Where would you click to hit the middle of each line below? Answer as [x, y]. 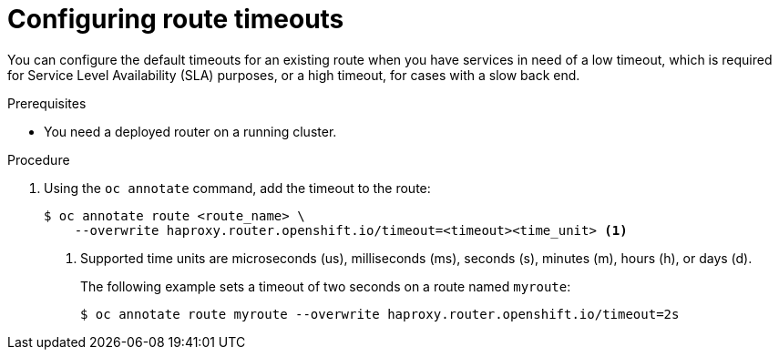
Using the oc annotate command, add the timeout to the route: [237, 188]
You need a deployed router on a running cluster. [190, 131]
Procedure [39, 159]
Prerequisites [47, 103]
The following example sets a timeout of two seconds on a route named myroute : [326, 286]
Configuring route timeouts [176, 19]
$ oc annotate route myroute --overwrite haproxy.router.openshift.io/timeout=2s [380, 314]
